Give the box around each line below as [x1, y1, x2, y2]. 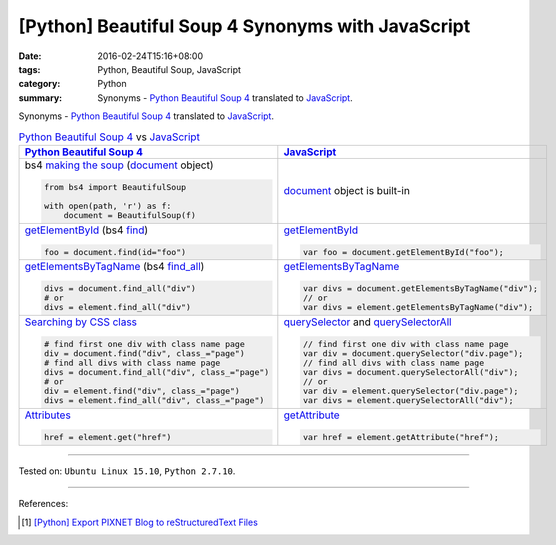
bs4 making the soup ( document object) [24, 158, 214, 172]
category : [18, 78, 61, 90]
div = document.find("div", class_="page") [43, 348, 245, 359]
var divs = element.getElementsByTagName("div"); [302, 302, 534, 313]
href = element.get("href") [43, 431, 172, 442]
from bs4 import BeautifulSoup [43, 181, 187, 192]
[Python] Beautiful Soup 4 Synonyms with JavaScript [18, 15, 471, 37]
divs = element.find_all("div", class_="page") [43, 395, 265, 406]
